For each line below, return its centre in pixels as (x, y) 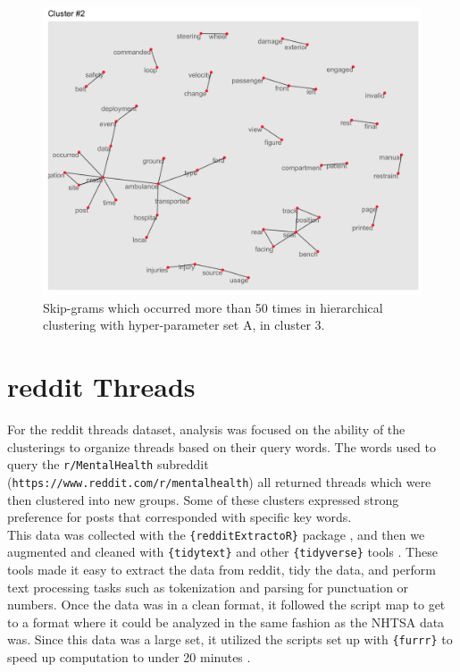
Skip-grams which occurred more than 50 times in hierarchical (213, 307)
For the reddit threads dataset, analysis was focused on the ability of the (206, 429)
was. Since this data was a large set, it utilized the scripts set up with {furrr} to (230, 639)
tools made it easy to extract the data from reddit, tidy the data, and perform (222, 570)
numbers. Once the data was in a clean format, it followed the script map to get (226, 605)
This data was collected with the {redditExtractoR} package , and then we (216, 534)
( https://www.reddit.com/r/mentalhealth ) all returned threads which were (219, 481)
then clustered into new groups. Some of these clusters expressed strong (203, 499)
